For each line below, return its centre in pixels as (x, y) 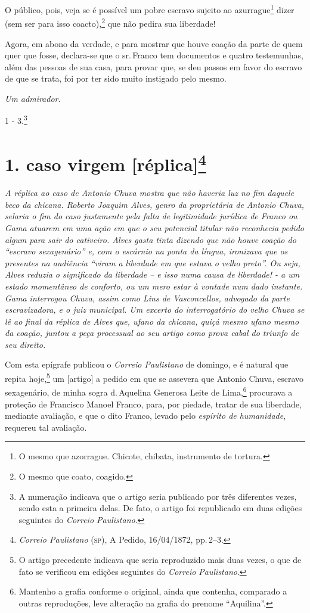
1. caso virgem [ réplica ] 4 (106, 163)
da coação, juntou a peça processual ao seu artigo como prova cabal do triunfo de (152, 333)
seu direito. (25, 344)
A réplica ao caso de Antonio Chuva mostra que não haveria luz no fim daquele (150, 193)
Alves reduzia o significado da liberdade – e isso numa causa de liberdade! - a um (152, 274)
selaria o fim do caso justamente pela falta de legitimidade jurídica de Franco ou (151, 216)
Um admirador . (33, 98)
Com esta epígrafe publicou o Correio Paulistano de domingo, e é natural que (147, 364)
